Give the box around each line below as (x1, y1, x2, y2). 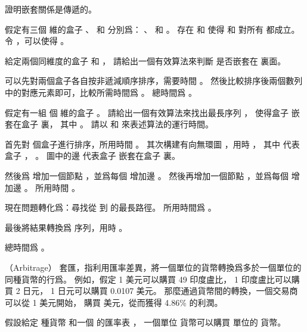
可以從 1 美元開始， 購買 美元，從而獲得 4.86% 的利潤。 (5, 296, 223, 308)
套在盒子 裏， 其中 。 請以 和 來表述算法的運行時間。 (5, 118, 213, 130)
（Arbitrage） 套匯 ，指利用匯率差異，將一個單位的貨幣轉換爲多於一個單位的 (5, 261, 302, 273)
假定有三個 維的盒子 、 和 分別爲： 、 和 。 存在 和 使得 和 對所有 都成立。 (5, 23, 300, 35)
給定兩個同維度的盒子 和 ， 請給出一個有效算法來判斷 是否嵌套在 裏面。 (5, 54, 286, 67)
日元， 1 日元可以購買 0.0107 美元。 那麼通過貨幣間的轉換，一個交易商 (23, 284, 298, 297)
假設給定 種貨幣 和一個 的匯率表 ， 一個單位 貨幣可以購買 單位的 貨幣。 (5, 316, 286, 328)
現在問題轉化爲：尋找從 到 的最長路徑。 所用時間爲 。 (5, 201, 216, 214)
